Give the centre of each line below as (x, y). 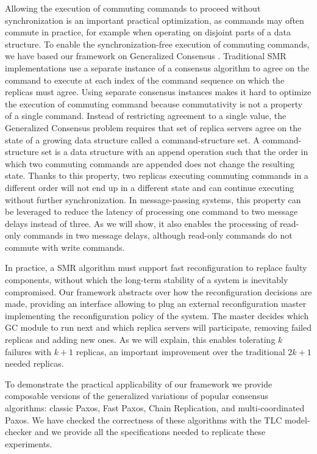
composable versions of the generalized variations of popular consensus (137, 396)
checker (19, 432)
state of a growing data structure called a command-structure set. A (132, 139)
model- (297, 420)
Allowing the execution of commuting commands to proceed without (133, 8)
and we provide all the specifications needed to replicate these (150, 432)
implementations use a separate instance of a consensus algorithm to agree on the (157, 67)
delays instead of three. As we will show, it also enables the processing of (141, 223)
